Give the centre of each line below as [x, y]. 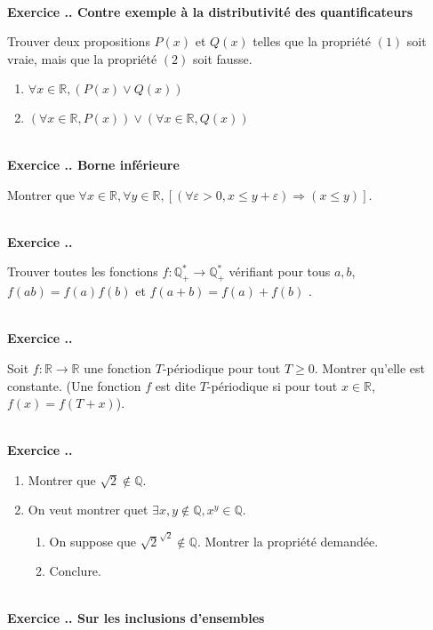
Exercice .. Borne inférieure [93, 164]
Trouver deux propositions [79, 41]
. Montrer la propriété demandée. [288, 541]
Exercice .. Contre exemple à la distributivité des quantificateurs [210, 11]
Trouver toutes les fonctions [83, 271]
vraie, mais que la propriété [82, 58]
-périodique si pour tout [272, 385]
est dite [175, 385]
